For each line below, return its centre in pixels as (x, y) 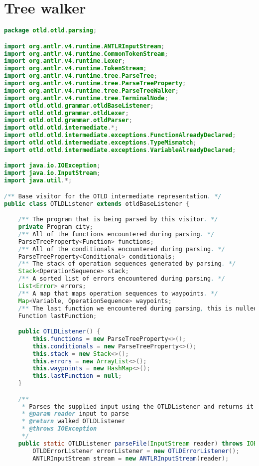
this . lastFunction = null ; (77, 376)
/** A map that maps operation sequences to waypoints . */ (118, 293)
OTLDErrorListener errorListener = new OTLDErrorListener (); (136, 451)
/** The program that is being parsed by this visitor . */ (118, 220)
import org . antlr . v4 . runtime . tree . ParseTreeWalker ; (91, 90)
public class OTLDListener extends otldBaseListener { (97, 204)
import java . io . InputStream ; (52, 173)
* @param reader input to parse (75, 414)
